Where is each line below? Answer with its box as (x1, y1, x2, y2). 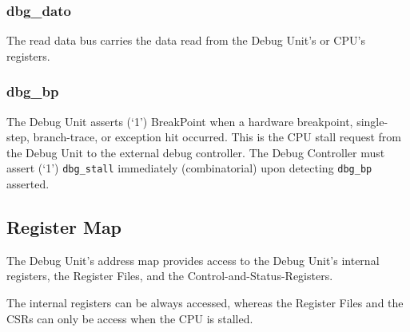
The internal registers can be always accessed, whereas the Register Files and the (6, 294, 404, 311)
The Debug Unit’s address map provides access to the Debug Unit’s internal (6, 251, 380, 268)
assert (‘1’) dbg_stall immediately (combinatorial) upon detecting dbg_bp (6, 160, 372, 176)
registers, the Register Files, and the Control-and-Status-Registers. (6, 267, 333, 284)
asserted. (6, 176, 50, 192)
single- (356, 113, 388, 129)
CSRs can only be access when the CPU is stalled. (6, 310, 253, 326)
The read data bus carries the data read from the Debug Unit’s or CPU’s (6, 32, 365, 49)
